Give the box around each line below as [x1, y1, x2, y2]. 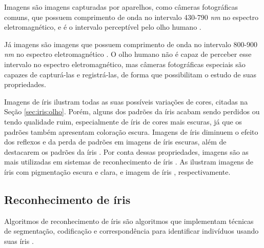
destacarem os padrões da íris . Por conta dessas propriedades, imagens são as [4, 146, 249, 157]
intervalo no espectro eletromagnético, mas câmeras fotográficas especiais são [4, 58, 246, 69]
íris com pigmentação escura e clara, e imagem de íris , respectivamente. [4, 166, 231, 177]
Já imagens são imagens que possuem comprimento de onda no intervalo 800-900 [4, 38, 258, 49]
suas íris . [4, 235, 34, 246]
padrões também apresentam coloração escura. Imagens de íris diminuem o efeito [4, 126, 258, 137]
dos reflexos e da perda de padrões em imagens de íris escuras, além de [4, 136, 227, 147]
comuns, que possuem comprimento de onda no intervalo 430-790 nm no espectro [4, 11, 259, 22]
